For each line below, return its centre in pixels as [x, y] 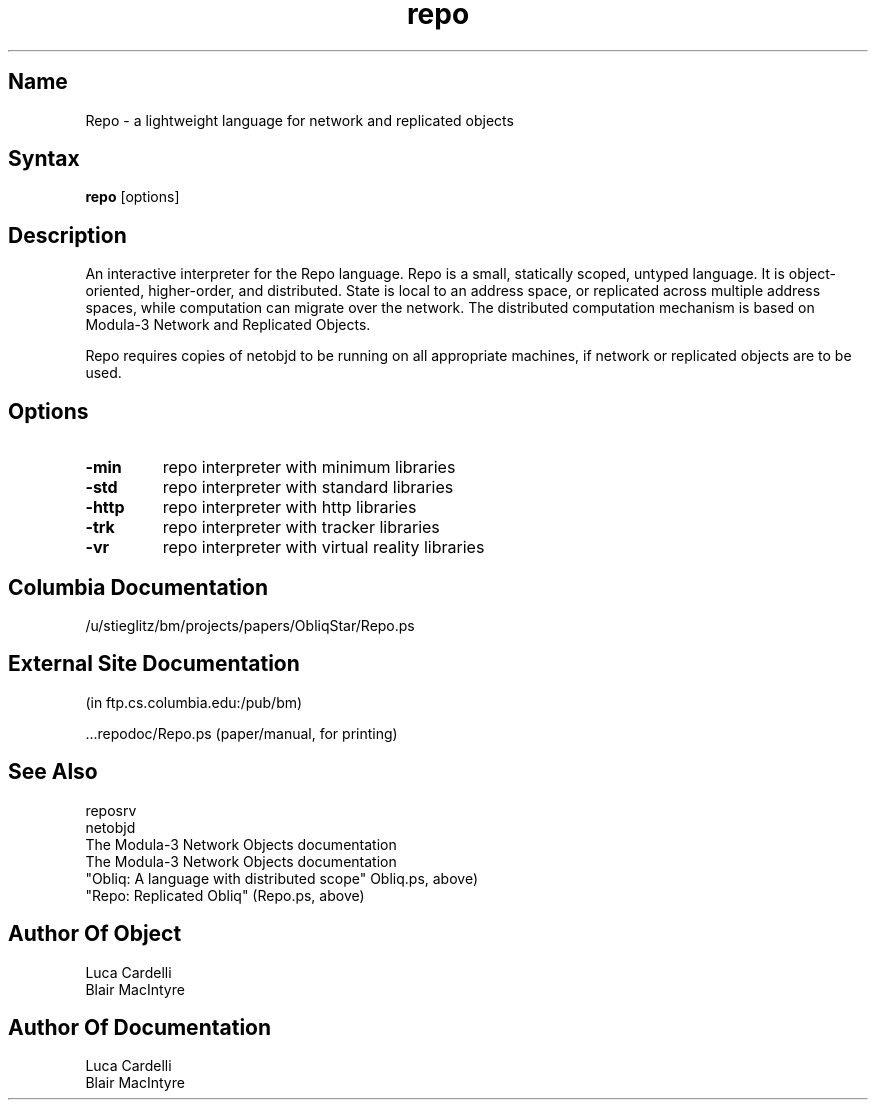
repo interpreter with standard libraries [308, 487]
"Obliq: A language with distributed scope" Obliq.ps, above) [282, 878]
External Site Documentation [154, 664]
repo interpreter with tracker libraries [301, 527]
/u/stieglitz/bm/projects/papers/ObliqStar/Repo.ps [250, 625]
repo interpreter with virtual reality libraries [323, 547]
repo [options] [132, 197]
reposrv [111, 810]
